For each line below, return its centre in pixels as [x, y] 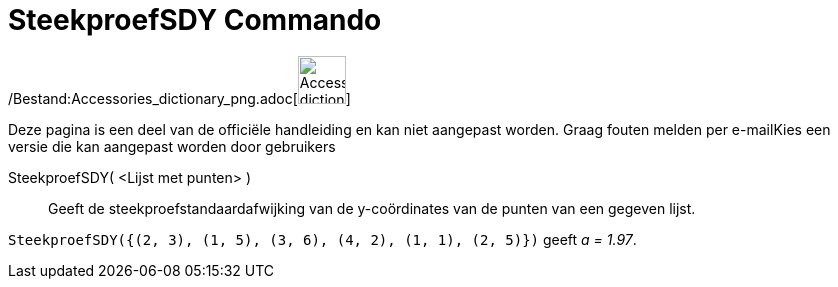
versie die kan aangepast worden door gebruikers [172, 146]
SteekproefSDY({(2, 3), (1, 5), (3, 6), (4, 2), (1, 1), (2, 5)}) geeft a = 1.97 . [322, 239]
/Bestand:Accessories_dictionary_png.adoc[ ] [179, 98]
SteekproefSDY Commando [195, 20]
